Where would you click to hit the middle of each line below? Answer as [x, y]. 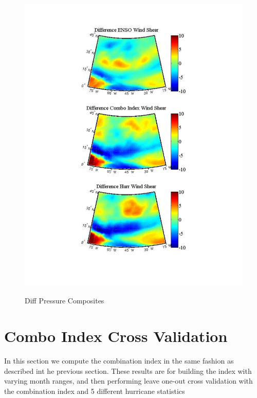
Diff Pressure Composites [65, 301]
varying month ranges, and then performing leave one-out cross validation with [128, 381]
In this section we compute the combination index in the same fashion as [119, 361]
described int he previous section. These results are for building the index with [128, 370]
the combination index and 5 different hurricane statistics [95, 391]
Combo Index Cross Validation [116, 336]
